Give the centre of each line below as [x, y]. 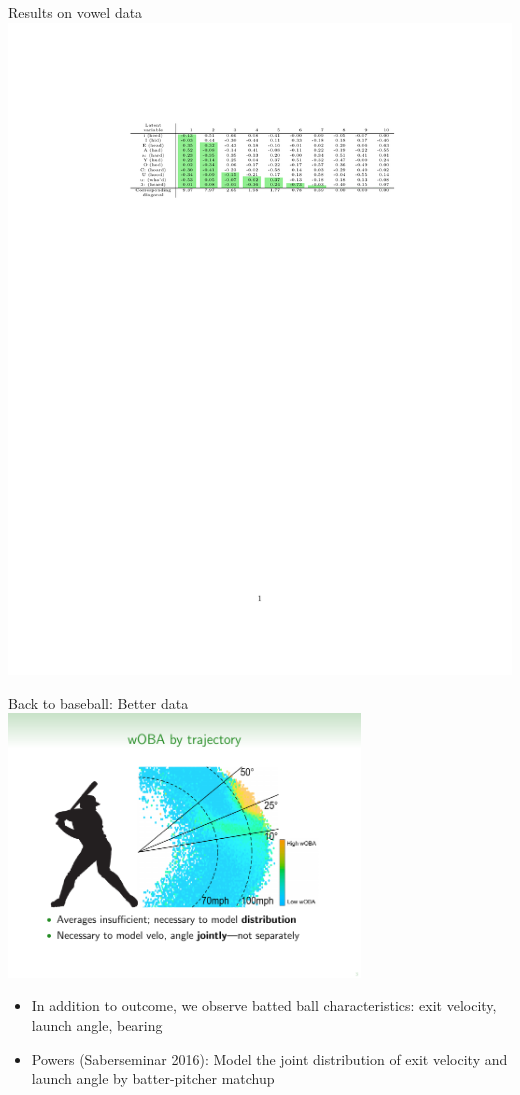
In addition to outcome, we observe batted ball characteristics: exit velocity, [264, 1005]
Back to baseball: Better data [98, 702]
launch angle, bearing [97, 1025]
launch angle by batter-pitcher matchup [153, 1078]
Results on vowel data [75, 12]
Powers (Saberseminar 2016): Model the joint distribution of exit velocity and [269, 1058]
